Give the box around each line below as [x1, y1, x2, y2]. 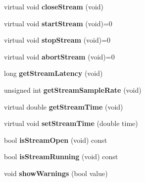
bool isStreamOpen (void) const [4, 134, 107, 145]
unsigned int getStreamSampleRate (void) [4, 84, 142, 95]
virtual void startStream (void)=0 [4, 18, 112, 28]
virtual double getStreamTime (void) [4, 101, 123, 112]
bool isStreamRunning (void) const [4, 151, 118, 162]
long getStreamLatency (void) [4, 68, 103, 78]
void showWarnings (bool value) [4, 168, 108, 178]
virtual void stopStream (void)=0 [4, 35, 111, 45]
